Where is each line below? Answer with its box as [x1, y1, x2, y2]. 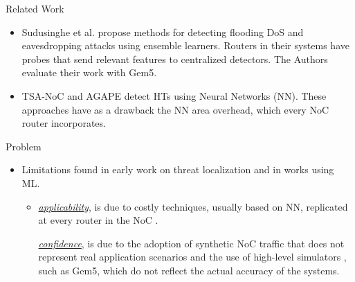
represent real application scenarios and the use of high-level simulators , [38, 249, 347, 264]
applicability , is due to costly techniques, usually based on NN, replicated [38, 199, 348, 213]
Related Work [6, 1, 64, 15]
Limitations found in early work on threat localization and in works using [21, 162, 334, 177]
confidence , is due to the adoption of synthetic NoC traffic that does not [38, 236, 345, 250]
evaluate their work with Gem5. [21, 65, 157, 80]
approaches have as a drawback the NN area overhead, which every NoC [21, 102, 329, 116]
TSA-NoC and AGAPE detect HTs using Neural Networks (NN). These [21, 88, 327, 103]
